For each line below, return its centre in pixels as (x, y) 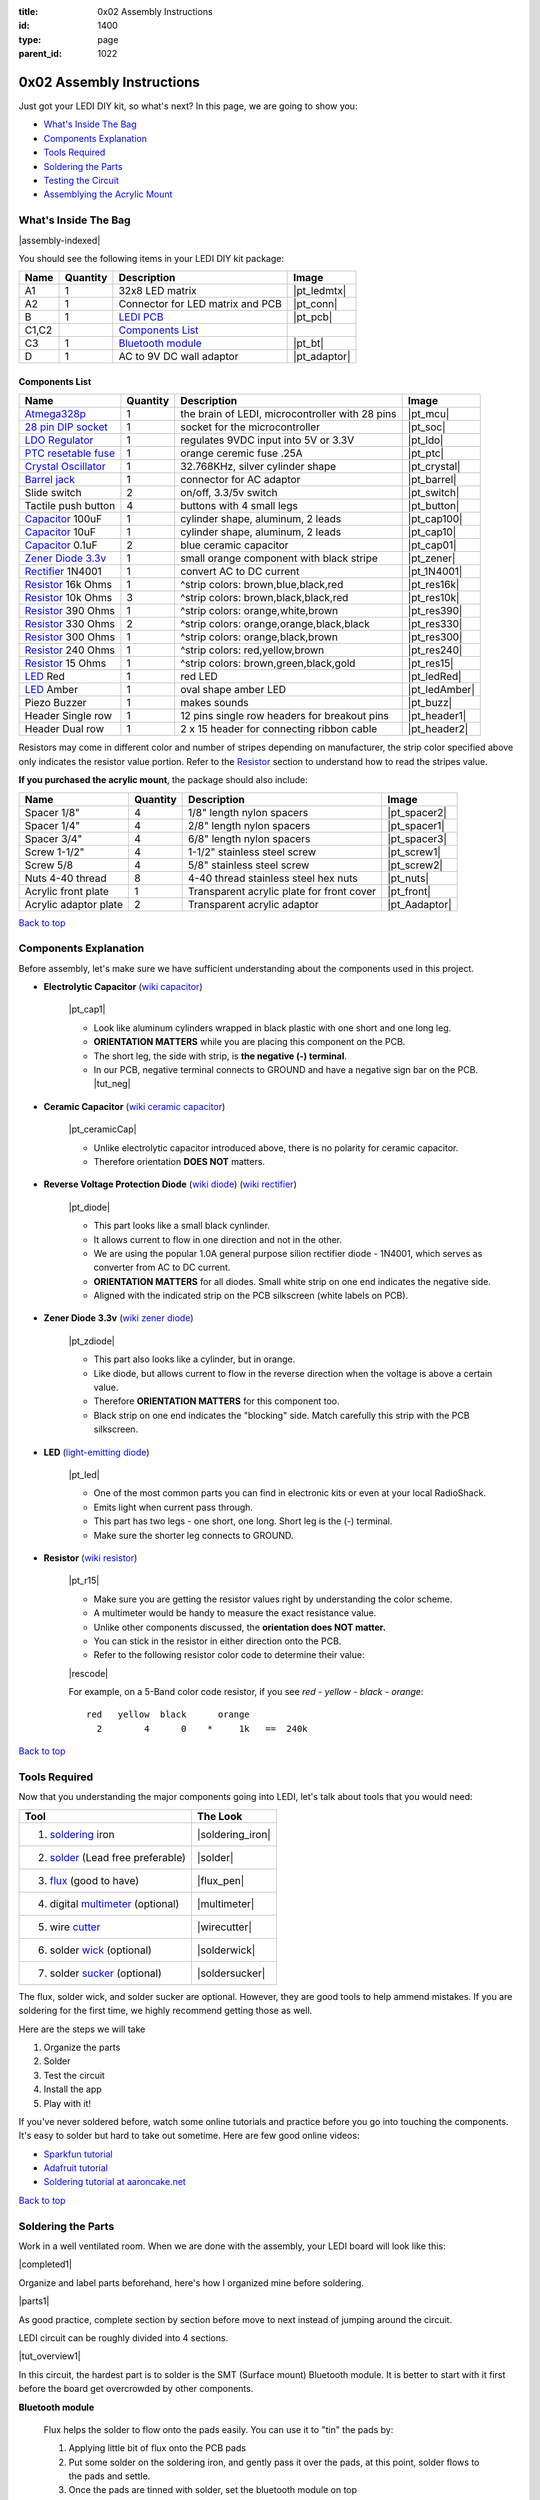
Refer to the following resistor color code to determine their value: (229, 1655)
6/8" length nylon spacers (249, 838)
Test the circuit (74, 2075)
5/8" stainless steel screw (249, 865)
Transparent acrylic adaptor (253, 904)
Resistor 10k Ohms (68, 598)
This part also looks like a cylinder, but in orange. (194, 1359)
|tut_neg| (112, 1084)
